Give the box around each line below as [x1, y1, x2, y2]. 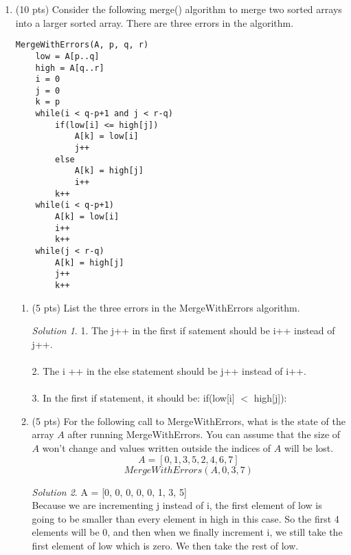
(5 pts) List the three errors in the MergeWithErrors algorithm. [32, 300, 300, 314]
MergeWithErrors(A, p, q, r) [15, 40, 149, 50]
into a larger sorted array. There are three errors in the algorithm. [15, 15, 294, 30]
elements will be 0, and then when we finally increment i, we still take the [32, 525, 343, 539]
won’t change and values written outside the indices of [42, 440, 271, 455]
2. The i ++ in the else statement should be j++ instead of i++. [32, 364, 306, 378]
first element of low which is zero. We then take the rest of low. [32, 538, 299, 552]
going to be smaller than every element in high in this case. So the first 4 [32, 511, 339, 525]
